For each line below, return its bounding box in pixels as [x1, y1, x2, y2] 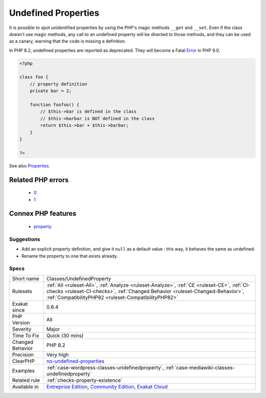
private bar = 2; [30, 88, 72, 94]
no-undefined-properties [46, 358, 104, 365]
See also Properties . [9, 163, 50, 168]
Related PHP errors [9, 175, 69, 184]
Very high [46, 351, 69, 358]
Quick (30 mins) [46, 332, 84, 339]
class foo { [19, 74, 49, 80]
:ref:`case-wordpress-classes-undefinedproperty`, [46, 364, 165, 371]
